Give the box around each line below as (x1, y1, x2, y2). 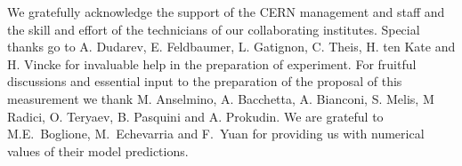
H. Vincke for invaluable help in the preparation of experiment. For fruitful (7, 54, 417, 73)
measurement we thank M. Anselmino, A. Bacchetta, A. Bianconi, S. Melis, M (7, 89, 434, 107)
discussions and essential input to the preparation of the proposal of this (7, 72, 402, 91)
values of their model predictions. (7, 141, 189, 160)
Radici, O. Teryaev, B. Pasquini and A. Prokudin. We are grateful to (7, 107, 384, 125)
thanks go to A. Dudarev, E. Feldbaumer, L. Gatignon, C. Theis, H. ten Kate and (7, 37, 456, 56)
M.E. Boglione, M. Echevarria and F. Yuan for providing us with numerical (7, 124, 425, 143)
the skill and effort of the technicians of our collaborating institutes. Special (7, 20, 420, 38)
